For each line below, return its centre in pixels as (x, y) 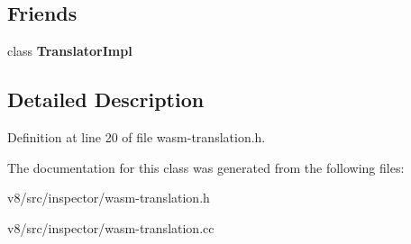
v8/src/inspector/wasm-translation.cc (111, 227)
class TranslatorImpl (70, 51)
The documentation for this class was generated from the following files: (206, 167)
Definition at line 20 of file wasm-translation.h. (137, 137)
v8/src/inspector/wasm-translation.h (109, 198)
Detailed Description (106, 99)
